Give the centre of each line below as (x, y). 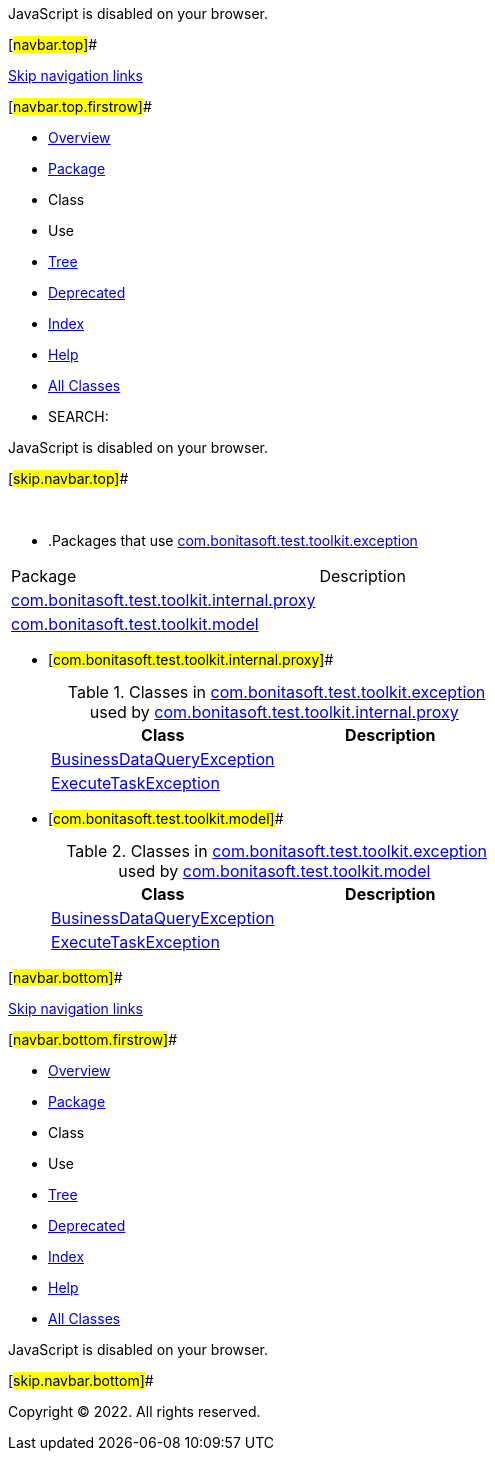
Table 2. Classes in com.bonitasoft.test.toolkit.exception (276, 851)
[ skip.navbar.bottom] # (81, 1380)
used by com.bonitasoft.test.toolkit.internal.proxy (274, 712)
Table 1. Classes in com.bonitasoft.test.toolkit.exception (276, 692)
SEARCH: (78, 416)
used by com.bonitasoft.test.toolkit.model (274, 871)
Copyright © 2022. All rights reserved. (134, 1411)
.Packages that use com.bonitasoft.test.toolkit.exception (233, 540)
